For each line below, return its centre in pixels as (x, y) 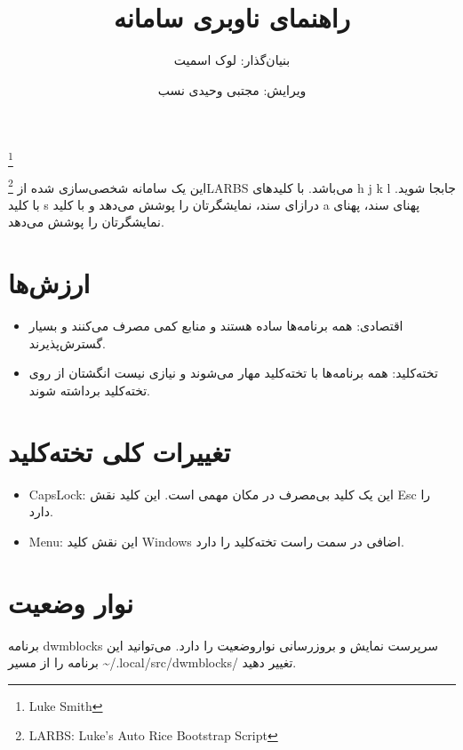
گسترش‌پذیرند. (68, 343)
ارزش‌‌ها (49, 283)
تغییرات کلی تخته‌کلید (120, 451)
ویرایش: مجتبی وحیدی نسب (232, 89)
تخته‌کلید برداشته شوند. (89, 390)
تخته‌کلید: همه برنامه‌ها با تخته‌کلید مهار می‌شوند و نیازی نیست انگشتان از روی (233, 373)
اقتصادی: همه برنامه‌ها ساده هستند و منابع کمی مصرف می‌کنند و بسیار (216, 326)
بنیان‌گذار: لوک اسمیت (232, 60)
